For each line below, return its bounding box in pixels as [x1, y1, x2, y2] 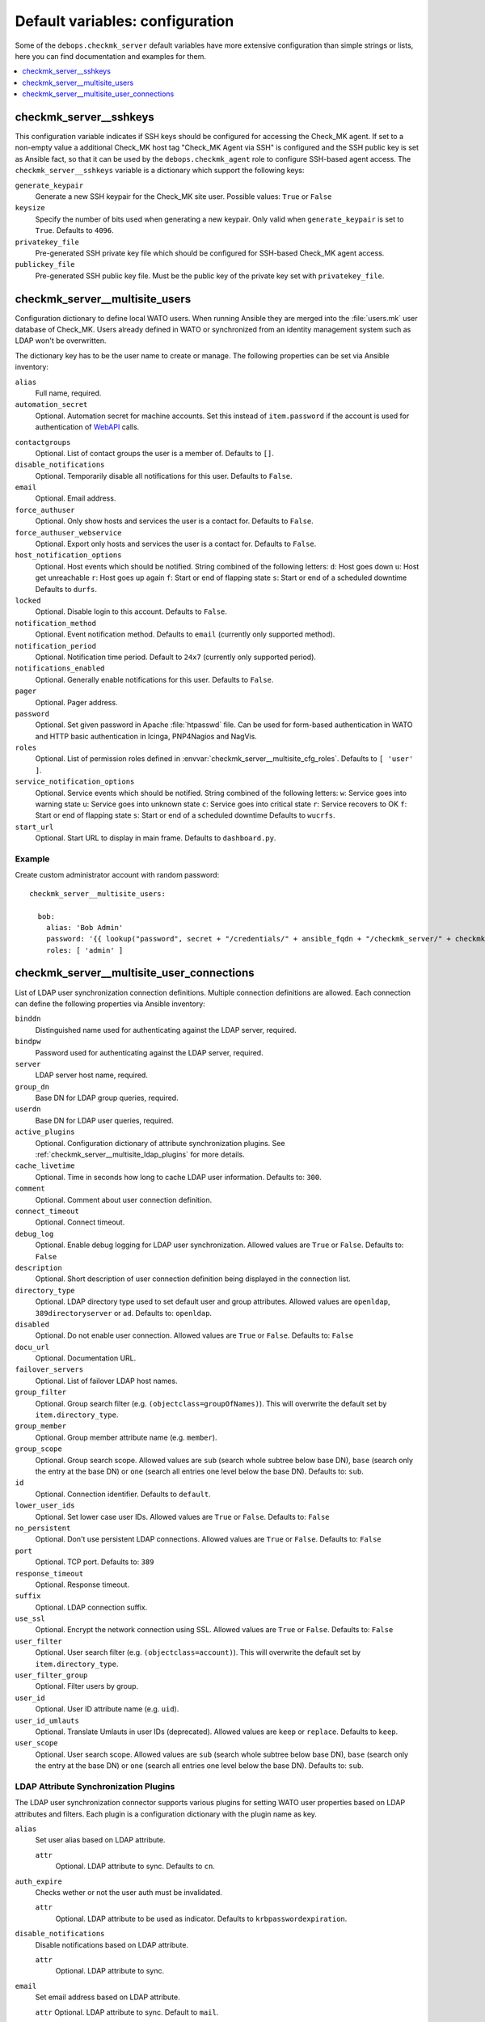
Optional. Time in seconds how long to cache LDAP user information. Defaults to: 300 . [35, 1172, 323, 1182]
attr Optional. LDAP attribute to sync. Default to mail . [35, 2007, 219, 2017]
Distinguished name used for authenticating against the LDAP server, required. [35, 1025, 297, 1034]
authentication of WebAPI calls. [35, 422, 140, 432]
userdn [15, 1105, 41, 1114]
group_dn [15, 1082, 50, 1091]
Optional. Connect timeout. [35, 1217, 125, 1227]
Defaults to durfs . [35, 584, 97, 594]
